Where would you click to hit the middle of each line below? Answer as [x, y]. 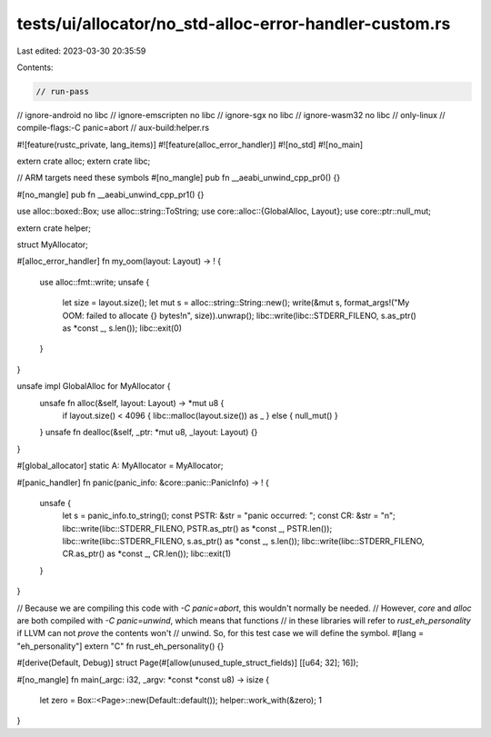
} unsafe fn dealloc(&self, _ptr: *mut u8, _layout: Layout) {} [149, 433]
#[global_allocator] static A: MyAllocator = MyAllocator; [120, 466]
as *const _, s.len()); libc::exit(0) [122, 328]
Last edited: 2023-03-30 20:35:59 [81, 51]
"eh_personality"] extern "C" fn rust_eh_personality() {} [120, 646]
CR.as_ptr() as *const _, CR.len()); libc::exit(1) [147, 553]
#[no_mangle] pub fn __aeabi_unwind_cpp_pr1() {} [110, 194]
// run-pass [63, 91]
